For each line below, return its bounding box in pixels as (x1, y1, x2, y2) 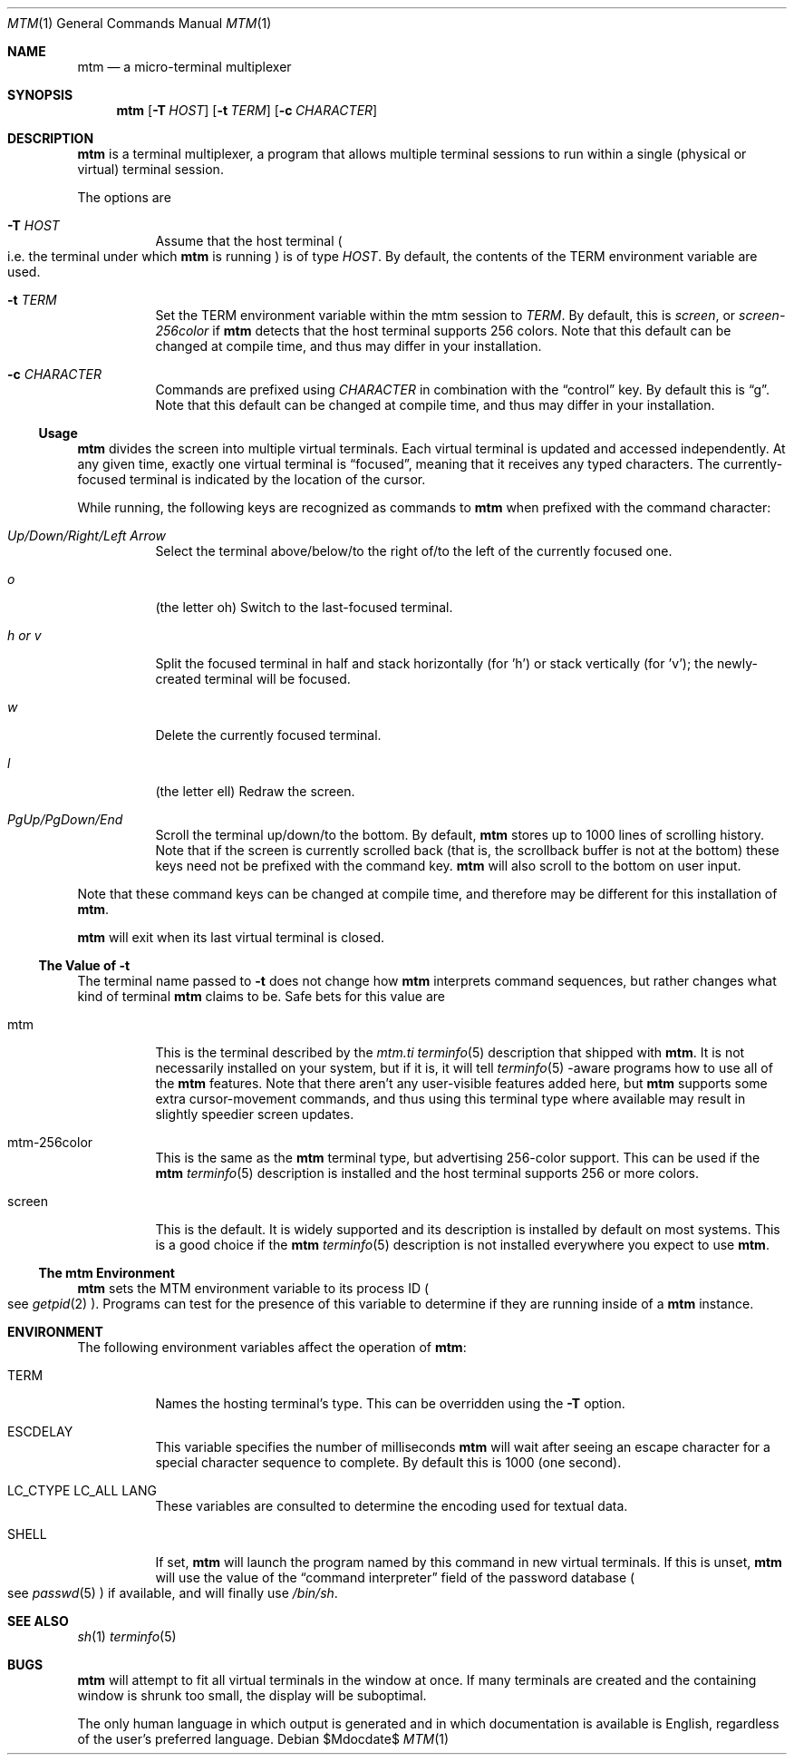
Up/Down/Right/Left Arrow (7, 528, 167, 543)
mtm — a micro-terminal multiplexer (77, 59, 292, 74)
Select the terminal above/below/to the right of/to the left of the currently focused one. (155, 543, 673, 559)
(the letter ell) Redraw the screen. (155, 784, 355, 799)
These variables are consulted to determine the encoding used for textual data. (155, 1498, 628, 1514)
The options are (77, 190, 171, 205)
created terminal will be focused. (155, 671, 351, 686)
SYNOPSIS (7, 87, 73, 102)
